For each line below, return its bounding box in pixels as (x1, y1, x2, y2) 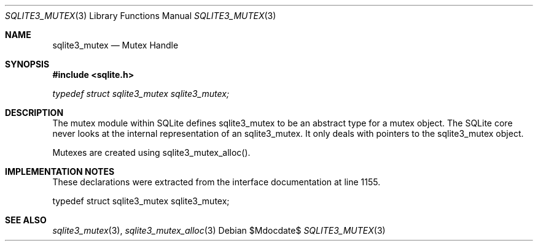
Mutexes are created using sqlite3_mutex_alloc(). (52, 147, 251, 158)
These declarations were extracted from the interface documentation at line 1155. (52, 177, 381, 187)
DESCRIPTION (5, 107, 64, 118)
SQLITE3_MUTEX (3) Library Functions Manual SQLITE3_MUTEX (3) (5, 10, 276, 21)
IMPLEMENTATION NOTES (5, 166, 115, 177)
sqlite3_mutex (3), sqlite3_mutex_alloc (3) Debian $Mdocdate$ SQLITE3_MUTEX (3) (52, 225, 386, 236)
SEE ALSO (5, 215, 47, 225)
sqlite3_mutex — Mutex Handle (52, 40, 179, 50)
